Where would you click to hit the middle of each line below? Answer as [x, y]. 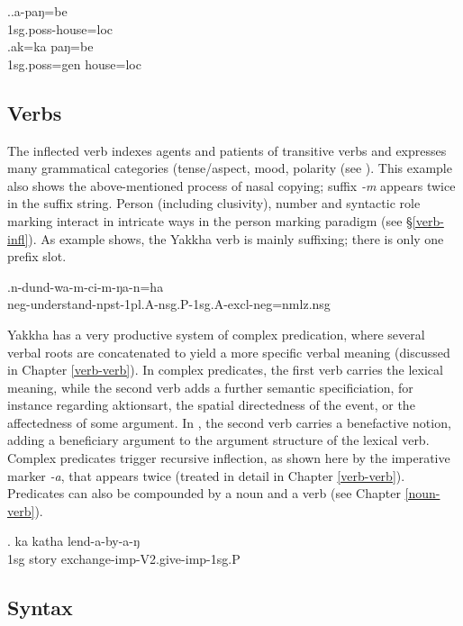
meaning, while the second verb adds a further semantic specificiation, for [210, 387]
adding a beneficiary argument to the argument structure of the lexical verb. [218, 440]
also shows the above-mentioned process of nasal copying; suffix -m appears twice [231, 185]
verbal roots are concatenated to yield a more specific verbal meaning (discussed [229, 352]
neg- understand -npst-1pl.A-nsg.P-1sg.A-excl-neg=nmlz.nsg [169, 304]
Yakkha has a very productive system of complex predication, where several [216, 334]
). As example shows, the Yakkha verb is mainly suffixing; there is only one [236, 238]
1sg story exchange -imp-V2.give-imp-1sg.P [124, 559]
